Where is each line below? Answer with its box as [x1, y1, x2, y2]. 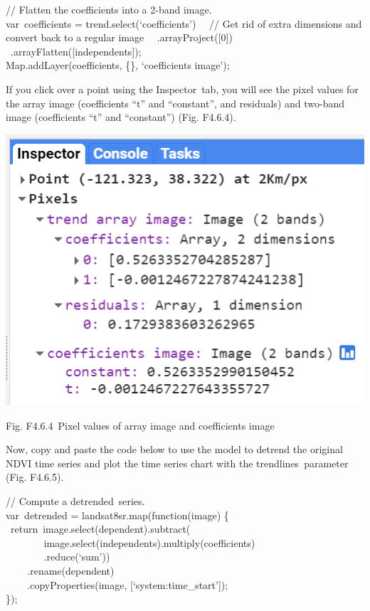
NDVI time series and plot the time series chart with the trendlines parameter [6, 455, 349, 470]
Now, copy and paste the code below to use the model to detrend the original [6, 442, 343, 457]
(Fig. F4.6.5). [6, 469, 64, 484]
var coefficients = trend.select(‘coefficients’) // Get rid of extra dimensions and [6, 16, 362, 31]
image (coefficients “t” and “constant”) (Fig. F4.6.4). [6, 110, 236, 124]
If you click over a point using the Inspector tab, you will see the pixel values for [6, 81, 359, 96]
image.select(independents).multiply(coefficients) [43, 535, 255, 550]
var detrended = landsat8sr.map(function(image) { [6, 507, 229, 522]
